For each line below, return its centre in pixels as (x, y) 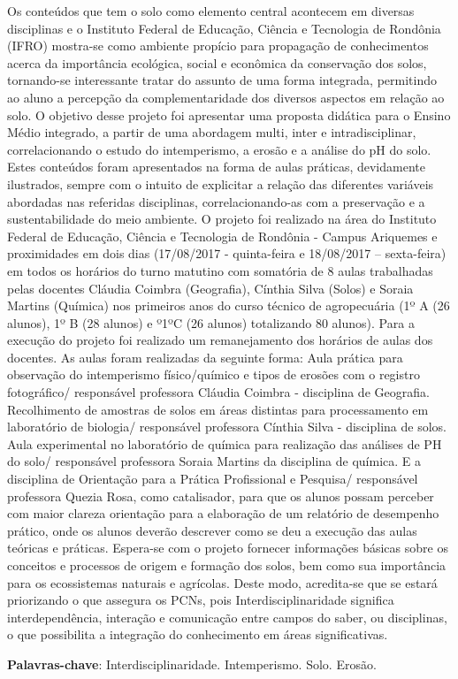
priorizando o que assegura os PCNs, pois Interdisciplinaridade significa (201, 600)
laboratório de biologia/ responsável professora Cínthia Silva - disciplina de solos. (227, 427)
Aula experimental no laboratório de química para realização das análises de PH (225, 443)
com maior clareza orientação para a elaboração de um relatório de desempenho (223, 513)
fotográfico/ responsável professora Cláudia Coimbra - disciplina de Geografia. (218, 392)
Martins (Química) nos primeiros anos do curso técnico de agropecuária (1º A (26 (229, 305)
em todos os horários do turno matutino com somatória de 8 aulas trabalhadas (220, 270)
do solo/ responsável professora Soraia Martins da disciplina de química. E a (214, 461)
